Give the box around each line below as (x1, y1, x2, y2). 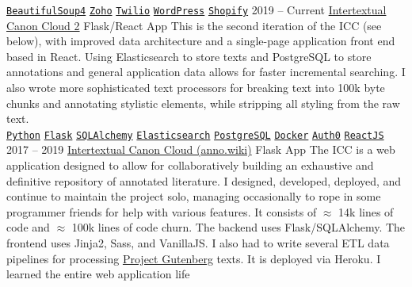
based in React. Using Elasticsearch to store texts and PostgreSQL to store (6, 48, 372, 64)
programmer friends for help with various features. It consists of (6, 203, 317, 220)
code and (6, 219, 50, 235)
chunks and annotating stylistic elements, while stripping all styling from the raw (6, 94, 400, 111)
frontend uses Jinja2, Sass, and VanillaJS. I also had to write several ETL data (6, 235, 390, 251)
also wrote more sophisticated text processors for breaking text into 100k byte (6, 79, 385, 96)
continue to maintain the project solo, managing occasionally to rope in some (6, 188, 381, 205)
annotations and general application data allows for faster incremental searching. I (6, 63, 406, 80)
